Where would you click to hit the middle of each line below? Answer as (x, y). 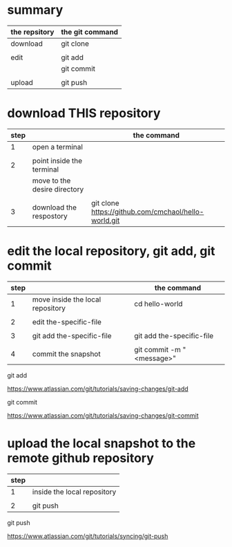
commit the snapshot (67, 353)
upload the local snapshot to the (101, 443)
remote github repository (80, 458)
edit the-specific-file (67, 322)
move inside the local (67, 299)
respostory (50, 216)
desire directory (58, 189)
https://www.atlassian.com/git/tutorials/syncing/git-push (88, 536)
